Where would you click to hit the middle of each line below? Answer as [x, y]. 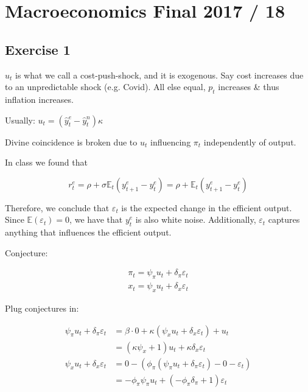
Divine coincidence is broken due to [71, 142]
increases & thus [249, 87]
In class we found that [46, 162]
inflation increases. [39, 99]
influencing [170, 142]
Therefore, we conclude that [57, 207]
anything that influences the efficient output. [88, 232]
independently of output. [250, 142]
